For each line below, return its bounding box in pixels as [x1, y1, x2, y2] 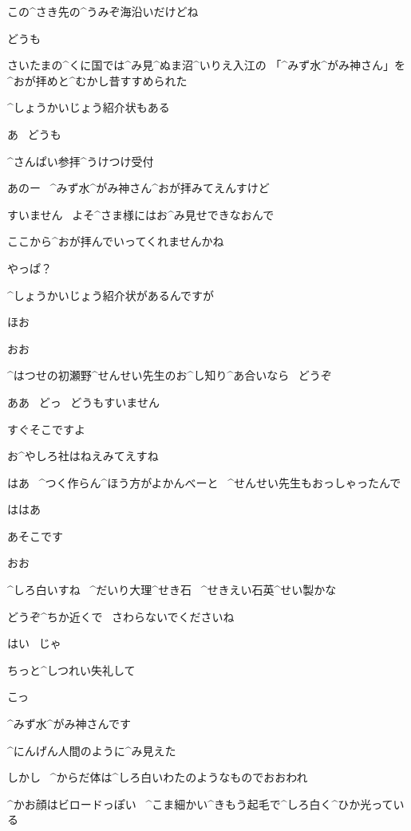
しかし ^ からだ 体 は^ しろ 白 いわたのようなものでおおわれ [7, 769, 308, 786]
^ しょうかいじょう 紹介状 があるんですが [7, 286, 215, 303]
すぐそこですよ [7, 420, 85, 437]
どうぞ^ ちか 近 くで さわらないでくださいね [7, 608, 235, 624]
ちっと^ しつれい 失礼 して [7, 661, 136, 678]
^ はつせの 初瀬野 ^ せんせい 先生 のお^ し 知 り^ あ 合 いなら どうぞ [7, 367, 332, 384]
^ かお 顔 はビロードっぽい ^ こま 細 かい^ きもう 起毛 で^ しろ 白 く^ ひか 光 [7, 795, 372, 812]
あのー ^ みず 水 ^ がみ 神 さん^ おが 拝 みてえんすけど [7, 179, 270, 196]
